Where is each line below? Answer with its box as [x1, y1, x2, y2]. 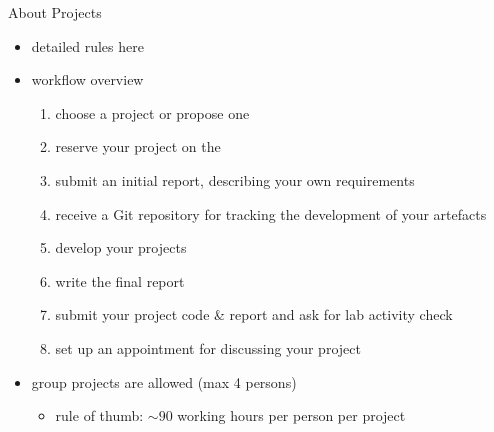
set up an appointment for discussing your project [55, 337, 361, 358]
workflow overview [31, 69, 144, 90]
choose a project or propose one [55, 102, 250, 123]
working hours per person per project [177, 405, 406, 426]
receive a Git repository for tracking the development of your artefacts [55, 203, 487, 224]
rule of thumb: [55, 405, 144, 426]
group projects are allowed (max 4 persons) [31, 371, 297, 392]
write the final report [55, 270, 185, 291]
